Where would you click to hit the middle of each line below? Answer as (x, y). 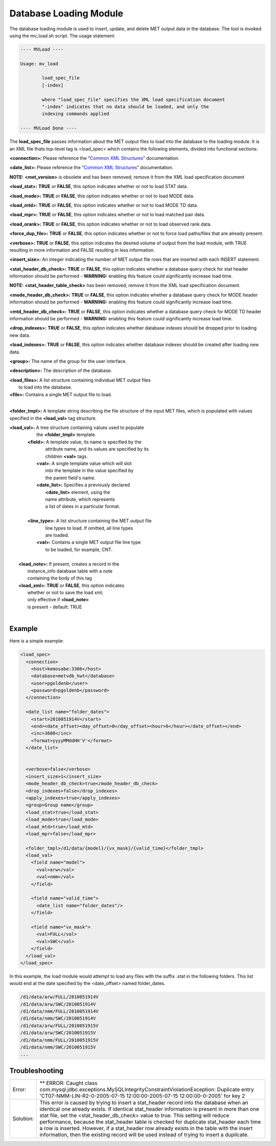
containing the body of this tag (60, 578)
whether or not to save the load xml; (65, 592)
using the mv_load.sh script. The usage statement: (63, 35)
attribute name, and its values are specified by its (97, 449)
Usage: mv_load (39, 64)
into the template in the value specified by (89, 470)
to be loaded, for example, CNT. (79, 549)
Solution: (23, 1118)
